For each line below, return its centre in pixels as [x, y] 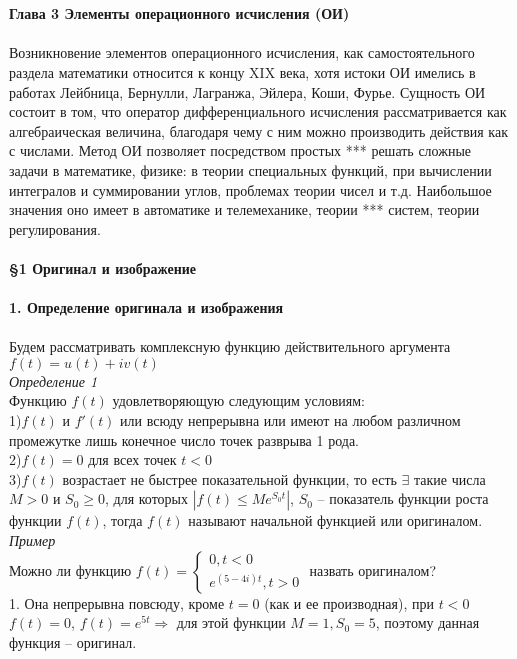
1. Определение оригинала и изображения [146, 307]
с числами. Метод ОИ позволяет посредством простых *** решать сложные [240, 150]
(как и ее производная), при [349, 602]
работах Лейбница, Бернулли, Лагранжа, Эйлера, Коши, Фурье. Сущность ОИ [247, 91]
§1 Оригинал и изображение [103, 267]
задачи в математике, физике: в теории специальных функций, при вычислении [250, 169]
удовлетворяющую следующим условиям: [238, 400]
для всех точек [132, 459]
